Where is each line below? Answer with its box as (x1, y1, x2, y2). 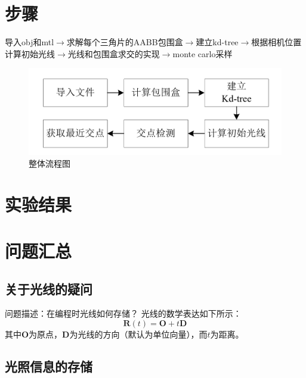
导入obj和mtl (5, 36, 54, 48)
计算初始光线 (5, 47, 55, 60)
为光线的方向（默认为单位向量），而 (69, 327, 208, 340)
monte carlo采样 (172, 47, 233, 60)
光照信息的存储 (5, 357, 92, 375)
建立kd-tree (196, 36, 239, 48)
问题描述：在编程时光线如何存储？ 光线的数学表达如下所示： (5, 307, 242, 320)
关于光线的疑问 (5, 279, 92, 298)
